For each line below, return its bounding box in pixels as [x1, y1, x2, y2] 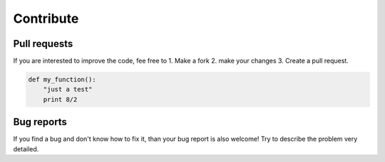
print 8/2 [43, 95, 78, 103]
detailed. [13, 144, 39, 153]
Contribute [13, 11, 79, 26]
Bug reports [13, 116, 68, 128]
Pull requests [13, 38, 73, 50]
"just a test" [43, 85, 93, 94]
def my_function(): [28, 75, 96, 84]
